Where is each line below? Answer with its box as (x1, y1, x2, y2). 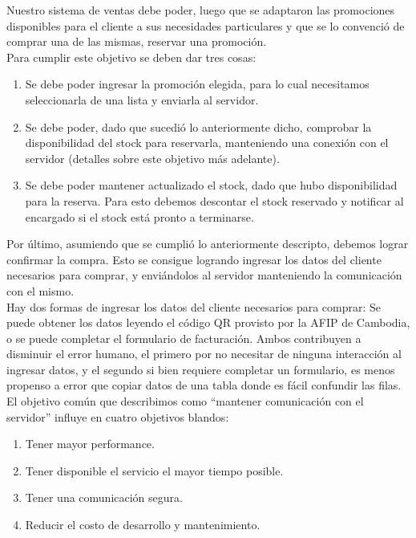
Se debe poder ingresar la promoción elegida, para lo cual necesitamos (25, 75, 370, 92)
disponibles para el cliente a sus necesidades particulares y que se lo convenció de (6, 17, 405, 34)
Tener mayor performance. (25, 435, 155, 452)
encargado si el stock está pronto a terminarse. (25, 208, 254, 225)
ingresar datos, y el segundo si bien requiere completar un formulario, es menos (6, 361, 395, 377)
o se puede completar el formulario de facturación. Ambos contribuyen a (6, 329, 361, 346)
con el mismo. (6, 282, 75, 299)
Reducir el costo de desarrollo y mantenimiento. (25, 516, 261, 533)
